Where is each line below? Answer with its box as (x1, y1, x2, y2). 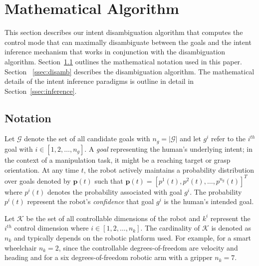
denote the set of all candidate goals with (24, 133, 150, 144)
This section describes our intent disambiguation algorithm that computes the (4, 27, 243, 37)
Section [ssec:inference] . (4, 85, 77, 96)
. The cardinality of (140, 223, 200, 233)
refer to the (211, 133, 246, 144)
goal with (4, 143, 33, 154)
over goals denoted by (4, 175, 71, 186)
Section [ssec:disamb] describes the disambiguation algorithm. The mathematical (4, 66, 255, 76)
